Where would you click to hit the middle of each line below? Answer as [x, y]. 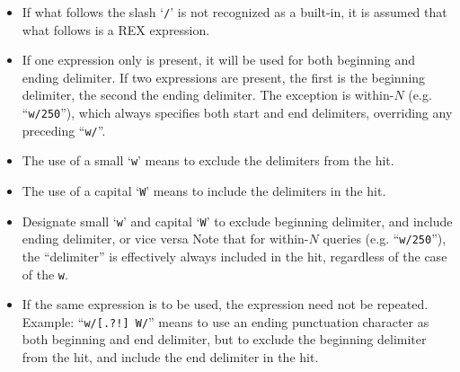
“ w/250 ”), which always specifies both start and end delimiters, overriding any [237, 113]
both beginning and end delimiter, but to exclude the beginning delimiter [224, 339]
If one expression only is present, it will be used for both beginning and [219, 60]
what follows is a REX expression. [116, 29]
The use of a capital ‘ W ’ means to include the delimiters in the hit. [204, 190]
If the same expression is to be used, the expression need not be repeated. [225, 304]
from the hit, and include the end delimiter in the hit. [170, 357]
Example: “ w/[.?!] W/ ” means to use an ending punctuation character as [226, 321]
